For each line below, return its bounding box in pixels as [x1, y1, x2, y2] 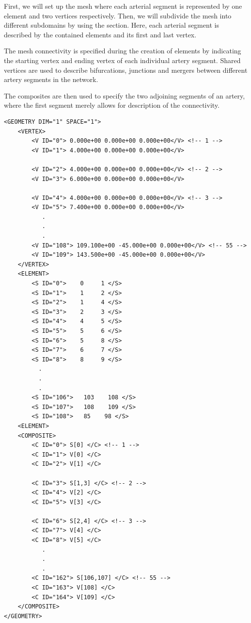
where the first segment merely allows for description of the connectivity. [4, 100, 220, 110]
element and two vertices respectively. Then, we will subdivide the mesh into [4, 10, 232, 20]
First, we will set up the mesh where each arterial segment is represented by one [4, 1, 242, 11]
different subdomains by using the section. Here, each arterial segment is [4, 20, 219, 30]
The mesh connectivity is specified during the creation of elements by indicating [4, 46, 241, 56]
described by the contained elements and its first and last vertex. [4, 29, 197, 39]
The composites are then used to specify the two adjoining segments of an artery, [4, 90, 245, 100]
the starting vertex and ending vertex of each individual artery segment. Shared [4, 55, 241, 65]
